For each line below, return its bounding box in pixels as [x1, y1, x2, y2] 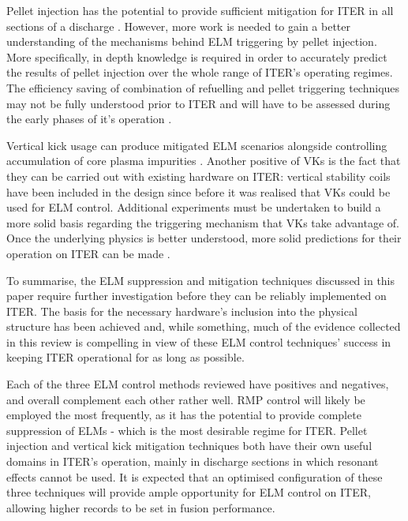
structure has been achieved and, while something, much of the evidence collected [6, 318, 401, 335]
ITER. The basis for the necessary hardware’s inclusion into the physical [6, 302, 357, 319]
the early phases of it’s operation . [6, 111, 172, 127]
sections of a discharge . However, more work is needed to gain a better [6, 17, 350, 34]
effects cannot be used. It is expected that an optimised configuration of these [6, 468, 383, 485]
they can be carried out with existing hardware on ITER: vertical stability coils [6, 167, 391, 184]
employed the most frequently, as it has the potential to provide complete [6, 407, 361, 423]
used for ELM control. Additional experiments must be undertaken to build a [6, 199, 381, 216]
